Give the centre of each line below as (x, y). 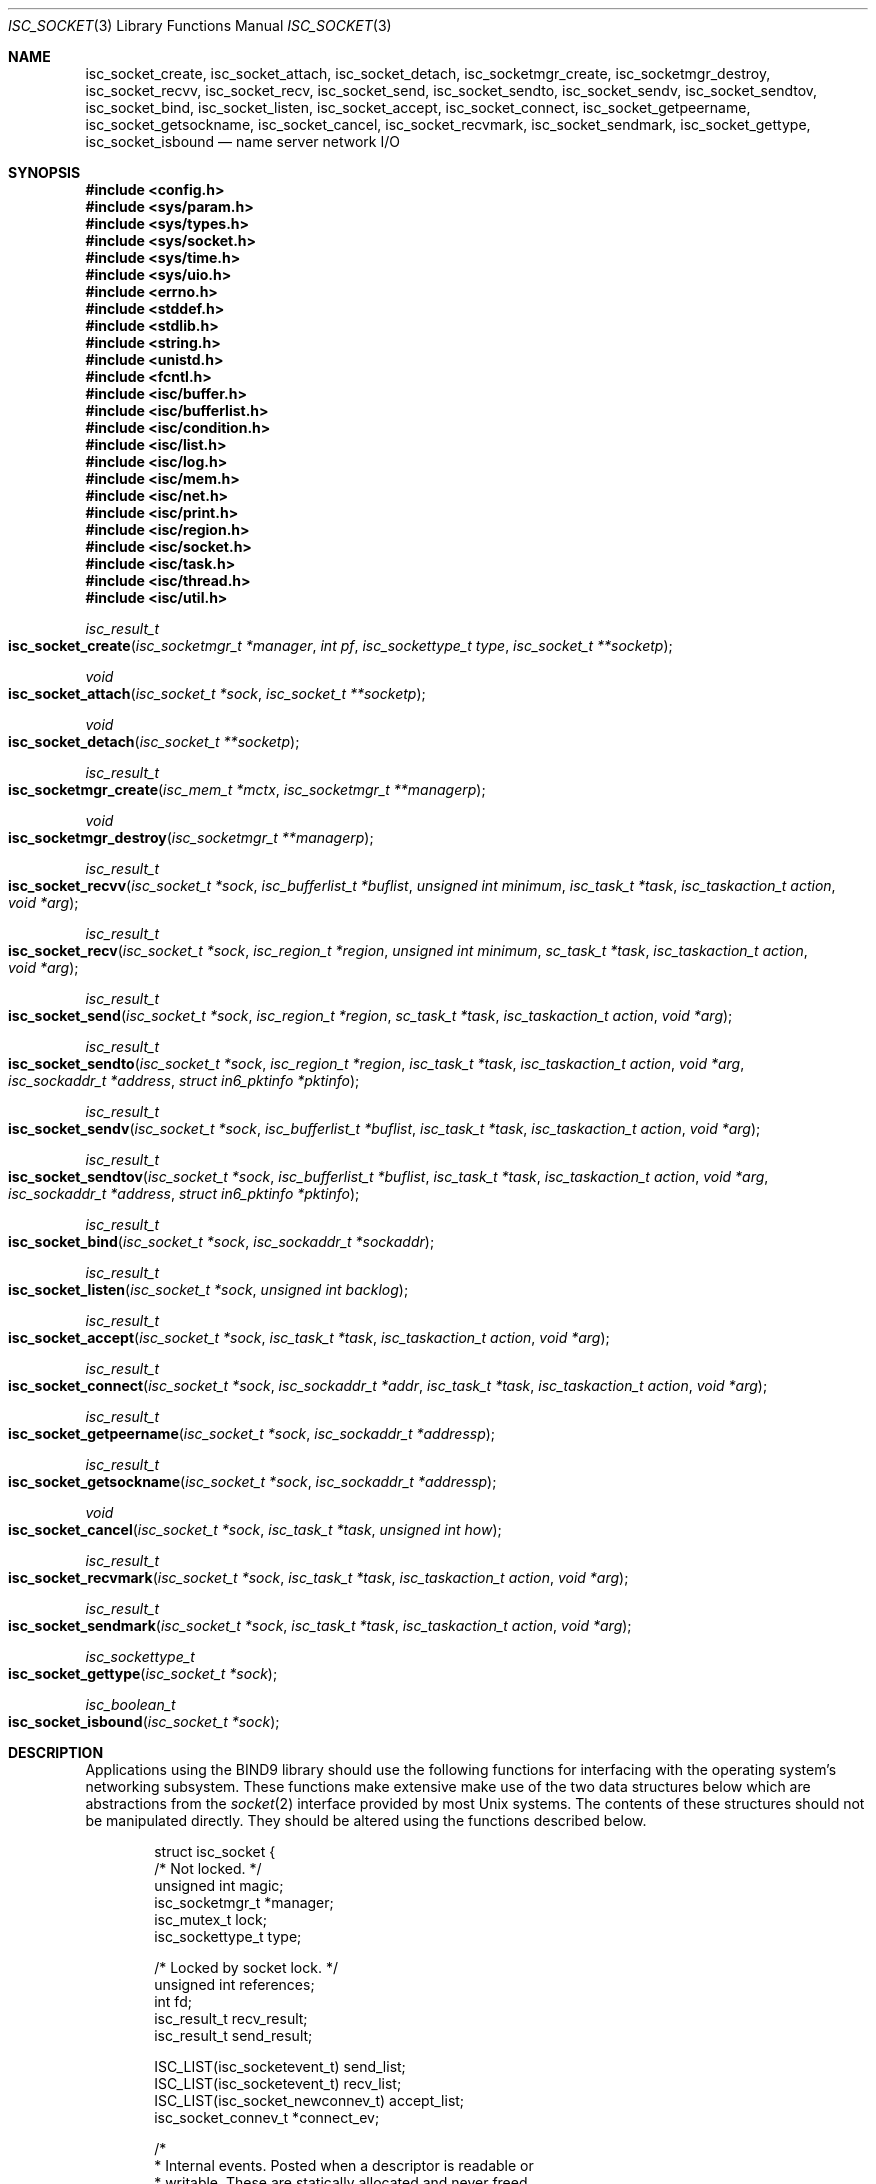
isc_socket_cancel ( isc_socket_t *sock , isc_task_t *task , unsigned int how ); (255, 1529)
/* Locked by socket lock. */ (246, 1967)
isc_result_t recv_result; (231, 2018)
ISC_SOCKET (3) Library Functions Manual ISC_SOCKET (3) (200, 25)
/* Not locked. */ (208, 1868)
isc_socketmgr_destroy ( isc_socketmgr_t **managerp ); (191, 837)
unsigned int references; (234, 1984)
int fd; (173, 2001)
